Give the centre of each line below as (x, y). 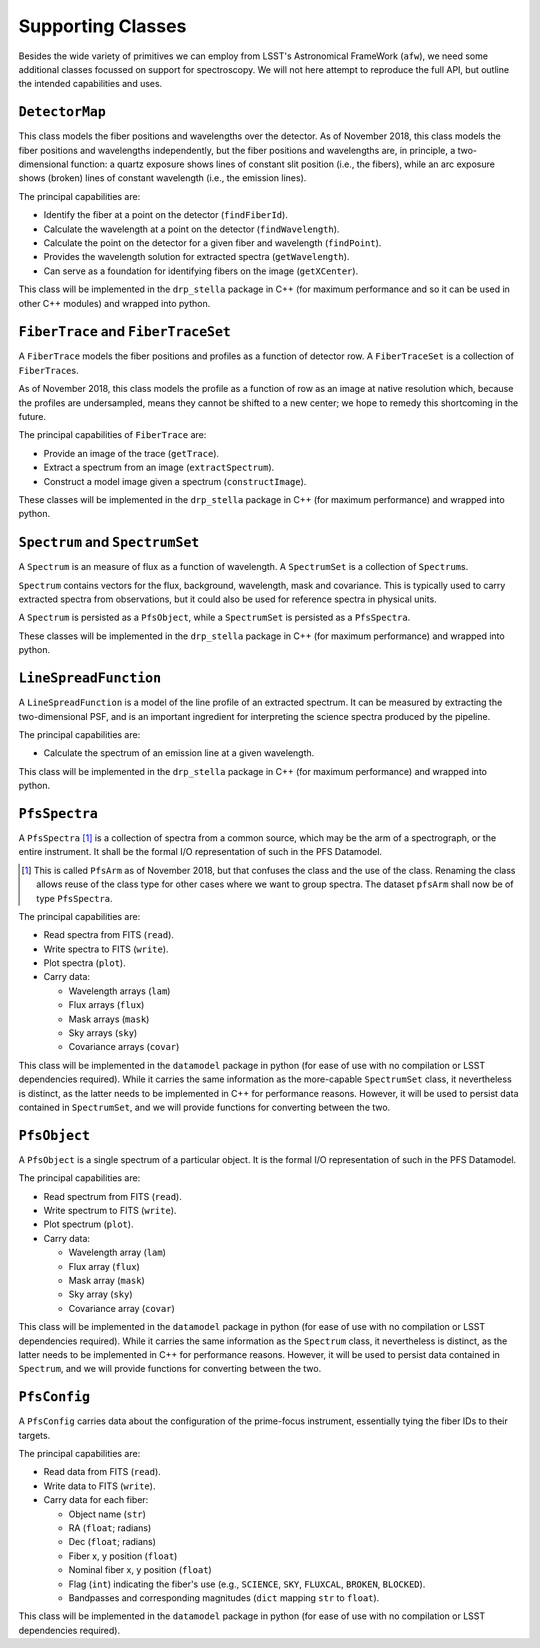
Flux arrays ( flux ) (106, 1005)
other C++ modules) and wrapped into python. (114, 303)
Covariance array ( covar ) (121, 1308)
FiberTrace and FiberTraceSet (125, 331)
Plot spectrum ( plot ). (88, 1224)
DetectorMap (62, 112)
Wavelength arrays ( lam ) (119, 991)
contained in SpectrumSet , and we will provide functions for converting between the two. (204, 1107)
